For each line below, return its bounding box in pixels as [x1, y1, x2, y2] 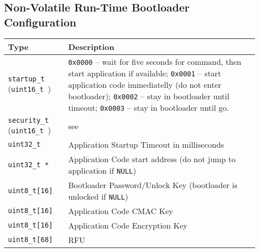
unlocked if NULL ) [68, 190, 129, 202]
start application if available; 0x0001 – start [68, 67, 221, 79]
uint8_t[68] [8, 236, 53, 244]
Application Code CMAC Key [68, 205, 173, 217]
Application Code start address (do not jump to [68, 153, 236, 165]
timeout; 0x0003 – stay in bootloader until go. [68, 101, 229, 113]
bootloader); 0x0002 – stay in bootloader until [68, 90, 230, 102]
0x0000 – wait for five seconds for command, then [68, 55, 242, 67]
